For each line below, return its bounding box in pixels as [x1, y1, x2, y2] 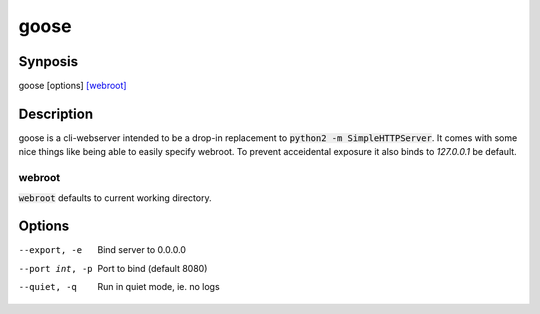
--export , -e [18, 245, 83, 256]
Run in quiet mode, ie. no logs [97, 281, 220, 293]
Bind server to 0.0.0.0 [97, 244, 187, 256]
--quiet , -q [18, 281, 77, 293]
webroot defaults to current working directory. [18, 191, 212, 204]
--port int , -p [18, 263, 94, 274]
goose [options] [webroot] [18, 80, 127, 92]
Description [18, 105, 94, 122]
